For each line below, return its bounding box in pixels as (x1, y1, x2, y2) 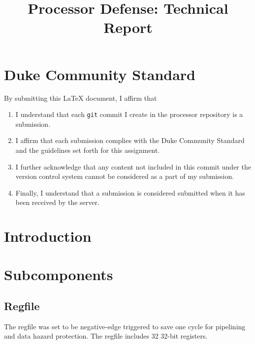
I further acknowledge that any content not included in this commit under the (15, 161, 251, 172)
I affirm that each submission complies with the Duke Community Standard (15, 135, 245, 145)
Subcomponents (4, 264, 113, 285)
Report (103, 17, 153, 37)
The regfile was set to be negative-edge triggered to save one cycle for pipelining (4, 321, 246, 331)
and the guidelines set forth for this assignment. (15, 144, 160, 155)
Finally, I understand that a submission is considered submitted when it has (15, 187, 245, 198)
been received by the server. (15, 197, 99, 207)
